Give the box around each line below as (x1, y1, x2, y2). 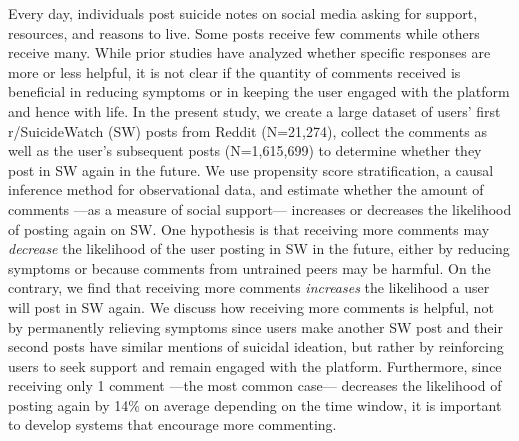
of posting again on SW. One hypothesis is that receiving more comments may (8, 218, 490, 239)
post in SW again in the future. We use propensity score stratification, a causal (8, 159, 494, 180)
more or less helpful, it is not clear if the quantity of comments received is (8, 61, 461, 82)
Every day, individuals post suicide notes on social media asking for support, (8, 3, 478, 23)
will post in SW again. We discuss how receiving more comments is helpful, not (8, 296, 494, 317)
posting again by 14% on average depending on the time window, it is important (8, 394, 502, 415)
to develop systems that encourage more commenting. (8, 414, 337, 435)
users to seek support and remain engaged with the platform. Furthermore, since (8, 355, 502, 376)
